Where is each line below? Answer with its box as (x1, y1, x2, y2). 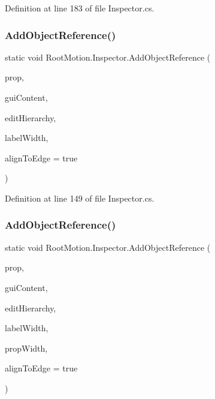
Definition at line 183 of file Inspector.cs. (5, 2, 155, 14)
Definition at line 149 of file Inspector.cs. (5, 191, 155, 204)
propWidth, (5, 341, 48, 354)
